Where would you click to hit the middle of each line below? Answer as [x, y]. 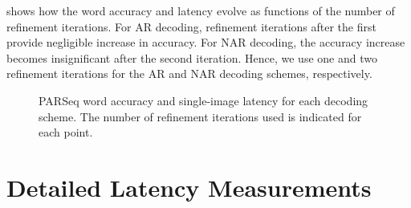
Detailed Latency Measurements [189, 187]
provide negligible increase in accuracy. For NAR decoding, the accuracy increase [206, 42]
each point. [66, 132]
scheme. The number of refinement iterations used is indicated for [200, 116]
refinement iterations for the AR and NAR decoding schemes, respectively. [189, 73]
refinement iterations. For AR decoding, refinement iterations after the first [191, 26]
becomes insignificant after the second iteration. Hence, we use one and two [192, 57]
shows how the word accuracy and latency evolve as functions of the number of [201, 10]
